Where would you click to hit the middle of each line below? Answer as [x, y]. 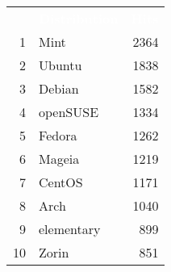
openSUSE [69, 112]
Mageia [59, 159]
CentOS [61, 182]
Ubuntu [60, 65]
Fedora [58, 135]
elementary [70, 229]
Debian [59, 88]
